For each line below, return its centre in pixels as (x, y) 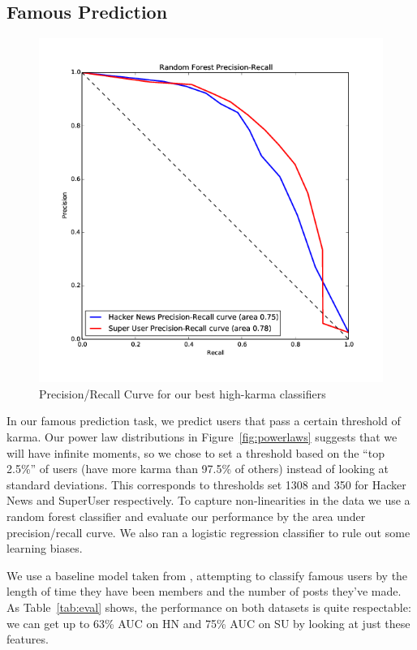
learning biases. (45, 548)
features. (28, 639)
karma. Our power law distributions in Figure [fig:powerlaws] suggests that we (202, 436)
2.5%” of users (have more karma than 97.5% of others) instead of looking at (198, 469)
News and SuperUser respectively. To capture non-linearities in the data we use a (208, 500)
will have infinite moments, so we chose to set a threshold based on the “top (196, 452)
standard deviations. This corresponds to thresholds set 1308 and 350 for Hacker (206, 484)
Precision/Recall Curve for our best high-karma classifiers (183, 393)
